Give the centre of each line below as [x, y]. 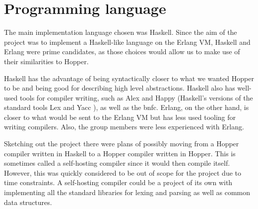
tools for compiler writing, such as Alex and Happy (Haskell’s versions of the [136, 97]
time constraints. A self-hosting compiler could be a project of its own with [118, 182]
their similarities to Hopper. [46, 61]
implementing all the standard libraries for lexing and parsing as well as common [127, 192]
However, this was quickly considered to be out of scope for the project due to [123, 172]
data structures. [28, 202]
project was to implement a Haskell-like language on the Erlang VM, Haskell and [127, 42]
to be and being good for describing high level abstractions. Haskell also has [120, 88]
